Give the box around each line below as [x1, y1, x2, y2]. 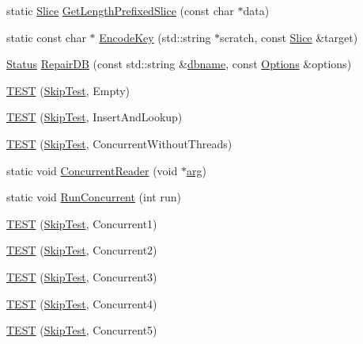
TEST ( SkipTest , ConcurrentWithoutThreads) [6, 135, 233, 151]
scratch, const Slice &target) [220, 29, 358, 45]
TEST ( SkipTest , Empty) [6, 82, 130, 98]
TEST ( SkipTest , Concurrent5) [6, 322, 157, 338]
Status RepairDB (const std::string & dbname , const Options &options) [6, 55, 352, 72]
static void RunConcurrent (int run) [6, 189, 181, 205]
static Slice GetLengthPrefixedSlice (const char [6, 2, 234, 18]
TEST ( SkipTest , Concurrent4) [6, 295, 157, 312]
